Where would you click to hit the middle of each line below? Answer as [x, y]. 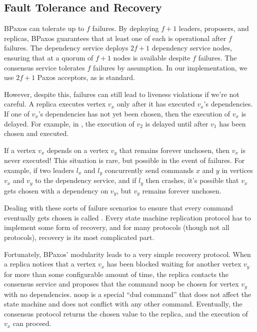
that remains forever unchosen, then [174, 150]
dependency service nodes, [192, 48]
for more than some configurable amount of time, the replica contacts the [116, 274]
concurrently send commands [149, 170]
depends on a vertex [77, 150]
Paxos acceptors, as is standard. [86, 77]
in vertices [237, 170]
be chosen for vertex [208, 284]
